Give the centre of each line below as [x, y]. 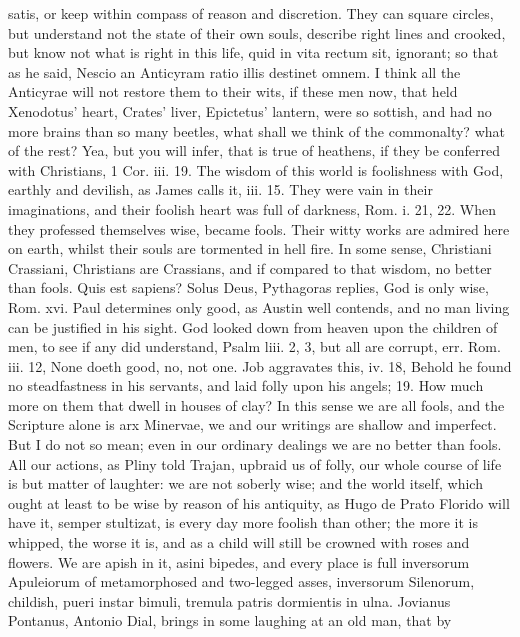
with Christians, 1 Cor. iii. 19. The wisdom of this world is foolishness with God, [256, 169]
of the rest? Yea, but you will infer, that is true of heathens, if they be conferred [254, 150]
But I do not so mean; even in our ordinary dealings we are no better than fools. [255, 444]
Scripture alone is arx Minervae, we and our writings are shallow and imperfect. [252, 424]
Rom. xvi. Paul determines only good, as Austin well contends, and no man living [259, 306]
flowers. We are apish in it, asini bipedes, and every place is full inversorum [239, 561]
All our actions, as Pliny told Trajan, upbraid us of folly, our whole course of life [255, 463]
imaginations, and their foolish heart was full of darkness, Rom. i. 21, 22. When [252, 208]
